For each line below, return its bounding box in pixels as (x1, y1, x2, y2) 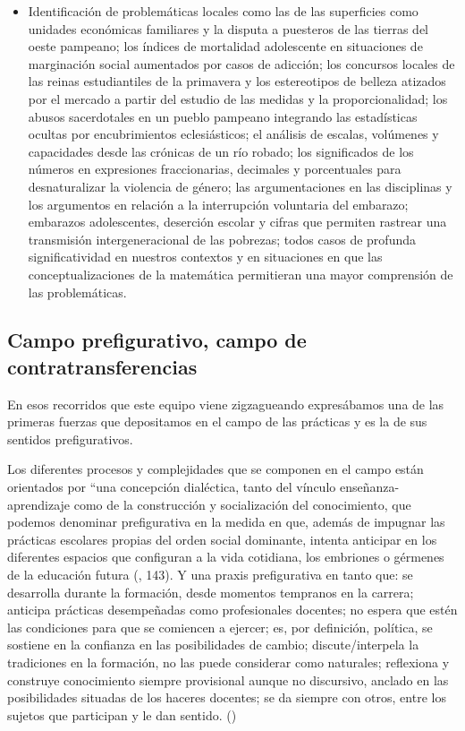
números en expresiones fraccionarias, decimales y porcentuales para (28, 159, 402, 178)
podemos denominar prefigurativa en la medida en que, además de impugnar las (7, 512, 445, 531)
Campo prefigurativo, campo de (7, 326, 307, 354)
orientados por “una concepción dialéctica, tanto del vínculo (7, 477, 336, 496)
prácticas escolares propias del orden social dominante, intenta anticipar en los (7, 529, 437, 548)
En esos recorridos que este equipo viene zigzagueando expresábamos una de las (7, 394, 444, 413)
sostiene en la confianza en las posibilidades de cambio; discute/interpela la (7, 635, 419, 654)
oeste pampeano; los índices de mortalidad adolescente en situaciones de (28, 37, 423, 56)
